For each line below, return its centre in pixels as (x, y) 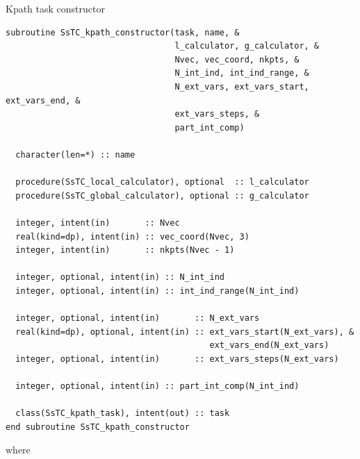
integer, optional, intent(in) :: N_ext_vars (138, 318)
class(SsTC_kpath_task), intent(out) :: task (123, 414)
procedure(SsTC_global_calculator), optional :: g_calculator (162, 195)
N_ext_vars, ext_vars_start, (242, 86)
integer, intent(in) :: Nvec (98, 223)
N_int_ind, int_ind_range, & (242, 73)
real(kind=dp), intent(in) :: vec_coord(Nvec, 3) (132, 236)
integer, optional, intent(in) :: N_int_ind (120, 277)
